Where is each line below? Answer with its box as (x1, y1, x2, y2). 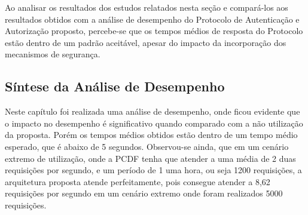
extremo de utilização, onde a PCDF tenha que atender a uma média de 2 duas (5, 152, 296, 164)
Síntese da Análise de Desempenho (5, 77, 225, 96)
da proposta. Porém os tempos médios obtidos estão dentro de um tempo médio (5, 128, 298, 141)
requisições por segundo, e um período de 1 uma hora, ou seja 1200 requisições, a (5, 164, 302, 176)
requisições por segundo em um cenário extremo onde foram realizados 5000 (5, 187, 283, 199)
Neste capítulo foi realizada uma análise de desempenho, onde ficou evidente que (5, 105, 300, 118)
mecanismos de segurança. (5, 48, 100, 60)
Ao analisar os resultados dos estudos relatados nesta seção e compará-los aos (5, 1, 288, 13)
